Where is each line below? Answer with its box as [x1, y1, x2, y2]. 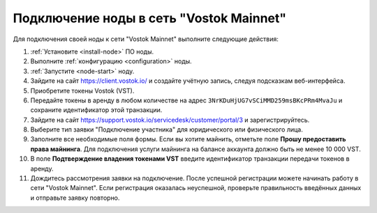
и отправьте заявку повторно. [30, 194, 120, 202]
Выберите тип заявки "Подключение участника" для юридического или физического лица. [30, 125, 303, 134]
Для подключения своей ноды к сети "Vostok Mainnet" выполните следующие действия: [13, 35, 279, 43]
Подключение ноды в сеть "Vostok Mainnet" [13, 10, 286, 26]
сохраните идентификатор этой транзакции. [30, 106, 163, 114]
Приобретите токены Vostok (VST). [30, 86, 135, 95]
